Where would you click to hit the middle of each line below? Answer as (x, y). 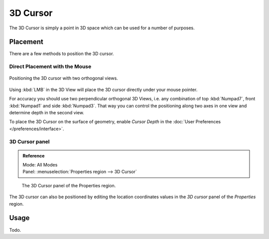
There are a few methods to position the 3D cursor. (62, 54)
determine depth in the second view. (47, 112)
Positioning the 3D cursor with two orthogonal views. (64, 78)
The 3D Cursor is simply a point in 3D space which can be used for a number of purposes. (102, 28)
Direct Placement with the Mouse (50, 67)
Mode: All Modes (40, 165)
